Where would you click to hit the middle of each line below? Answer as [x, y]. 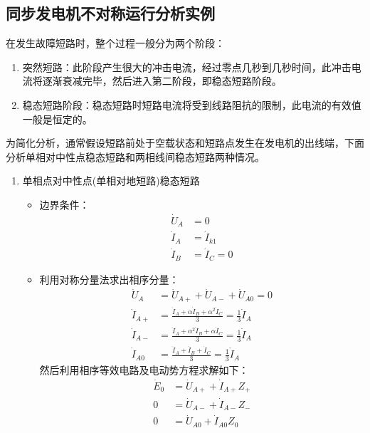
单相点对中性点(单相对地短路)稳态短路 [111, 181]
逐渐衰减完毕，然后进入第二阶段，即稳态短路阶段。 [162, 81]
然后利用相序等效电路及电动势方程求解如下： [144, 370]
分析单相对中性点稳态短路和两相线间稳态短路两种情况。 [135, 156]
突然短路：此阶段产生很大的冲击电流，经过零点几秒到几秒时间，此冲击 [187, 67]
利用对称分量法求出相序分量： [109, 279]
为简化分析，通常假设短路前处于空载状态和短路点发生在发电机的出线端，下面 [185, 143]
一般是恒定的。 [57, 119]
